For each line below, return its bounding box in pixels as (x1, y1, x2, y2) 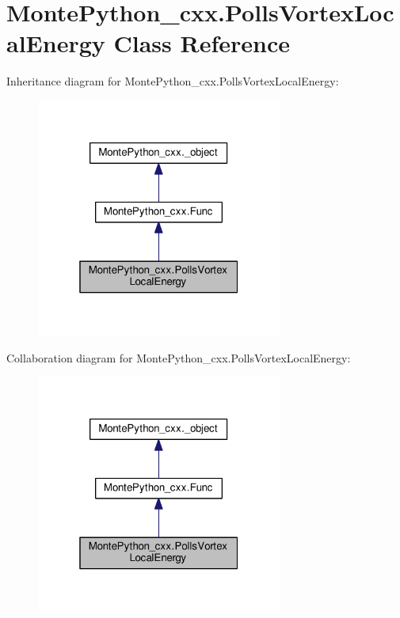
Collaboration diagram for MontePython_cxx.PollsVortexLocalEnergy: (6, 349, 351, 366)
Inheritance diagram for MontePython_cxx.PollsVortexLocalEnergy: (6, 73, 339, 89)
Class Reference (113, 27, 290, 59)
